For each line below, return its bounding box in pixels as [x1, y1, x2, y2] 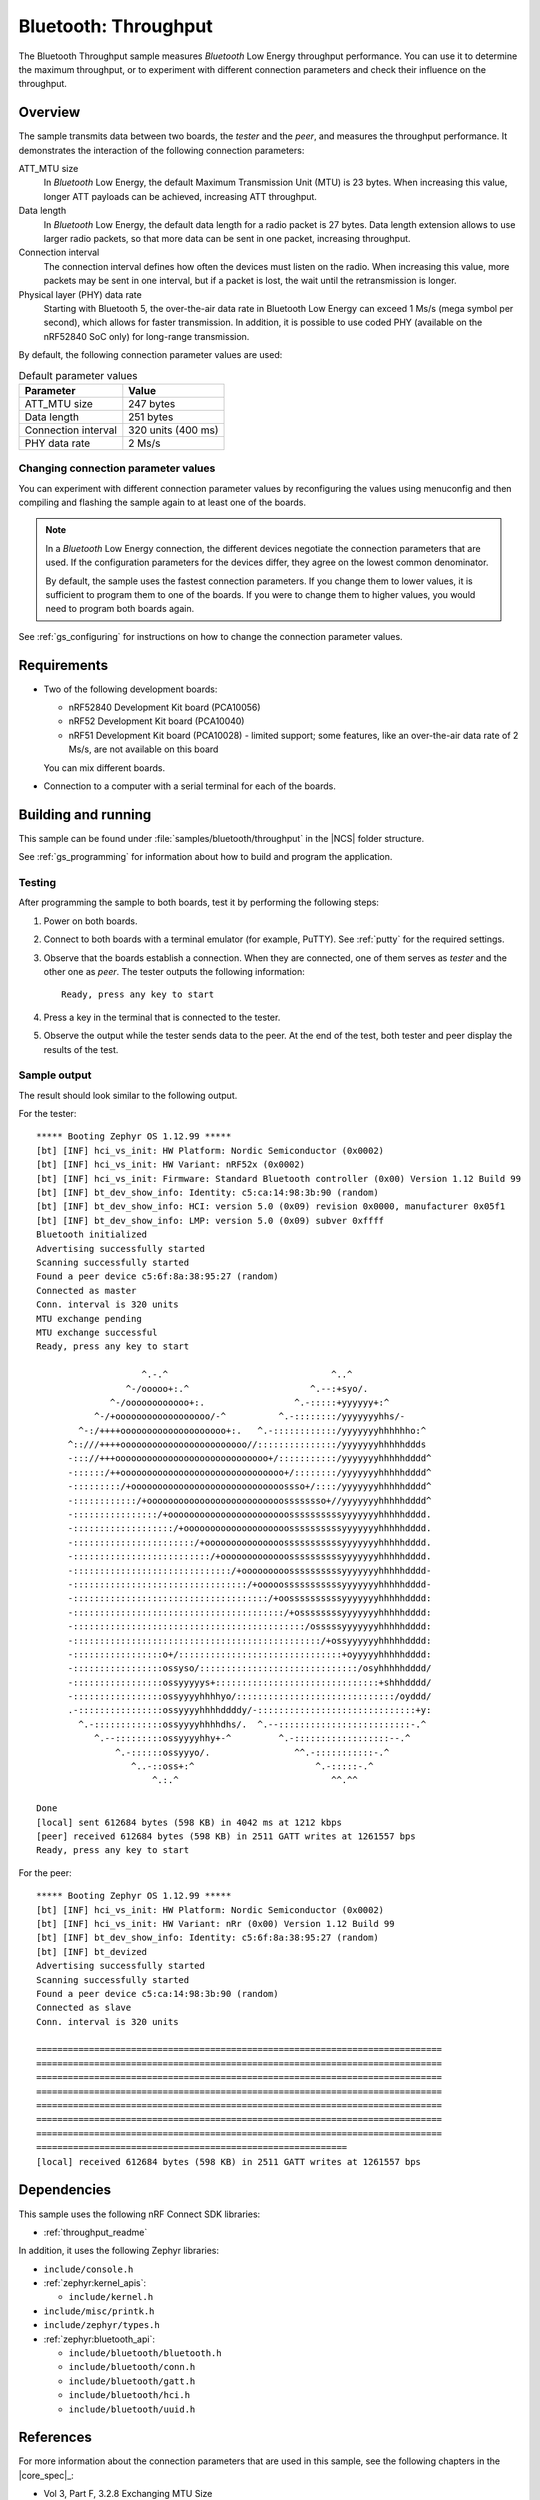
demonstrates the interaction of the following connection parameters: [18, 144, 305, 156]
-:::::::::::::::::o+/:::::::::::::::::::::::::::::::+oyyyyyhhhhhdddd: [67, 1648, 432, 1660]
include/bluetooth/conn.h [68, 2361, 196, 2373]
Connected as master [36, 1285, 137, 1296]
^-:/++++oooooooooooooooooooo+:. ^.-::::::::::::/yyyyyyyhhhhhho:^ [78, 1425, 427, 1436]
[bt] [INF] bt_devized [36, 1946, 148, 1957]
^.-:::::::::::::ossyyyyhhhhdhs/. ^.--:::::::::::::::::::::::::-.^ [78, 1718, 427, 1730]
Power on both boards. [43, 915, 138, 927]
